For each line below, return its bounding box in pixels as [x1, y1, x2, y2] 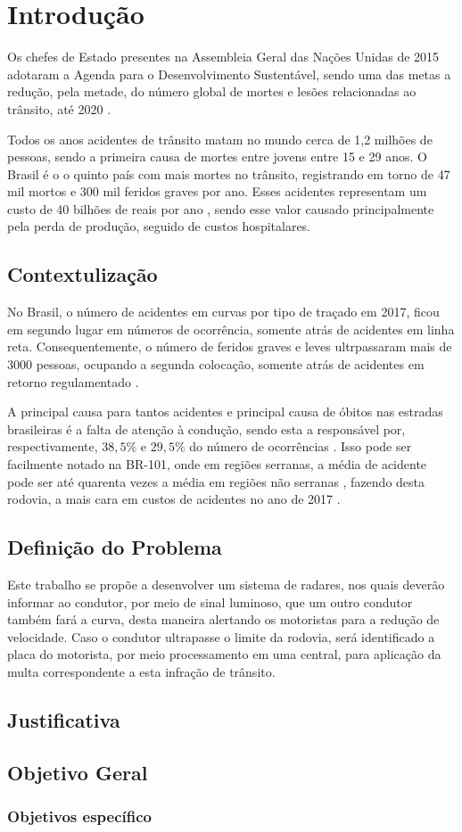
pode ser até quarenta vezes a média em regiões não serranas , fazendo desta [7, 472, 425, 490]
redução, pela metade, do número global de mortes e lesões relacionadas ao [7, 82, 417, 101]
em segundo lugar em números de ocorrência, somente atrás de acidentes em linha [7, 319, 455, 338]
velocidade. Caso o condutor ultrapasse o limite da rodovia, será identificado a [7, 627, 435, 646]
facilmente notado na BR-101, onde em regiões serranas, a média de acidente [7, 455, 427, 474]
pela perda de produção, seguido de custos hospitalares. [7, 217, 311, 235]
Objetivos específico [7, 805, 152, 828]
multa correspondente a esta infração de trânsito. [7, 662, 276, 680]
